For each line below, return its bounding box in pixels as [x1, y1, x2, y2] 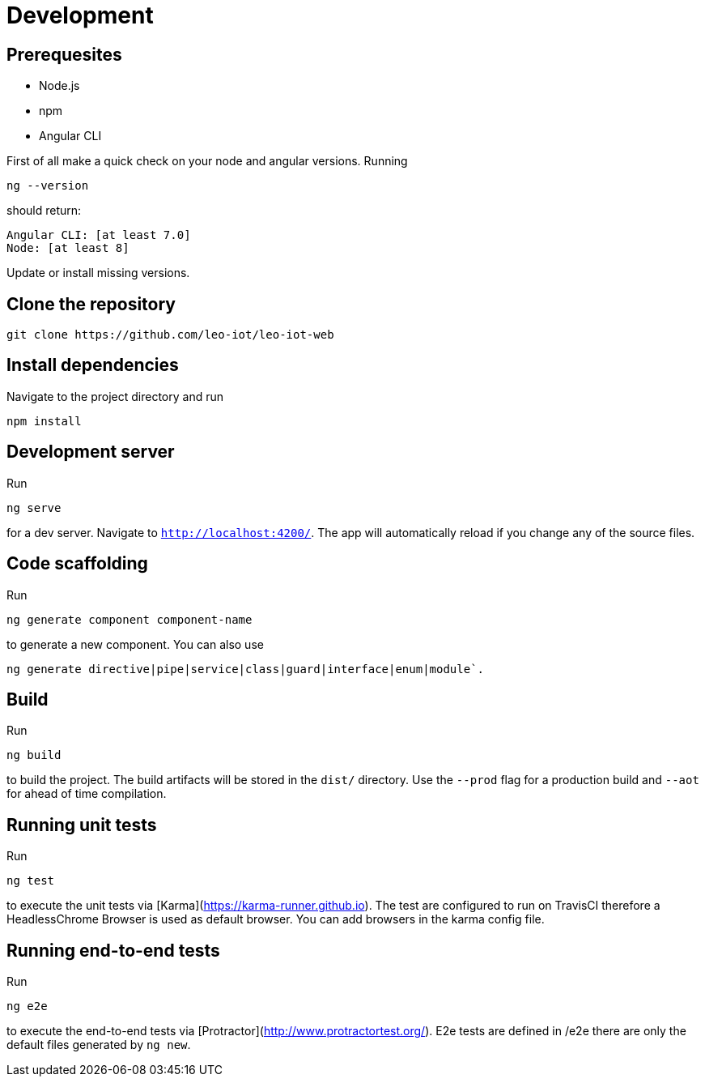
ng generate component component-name [6, 612, 253, 626]
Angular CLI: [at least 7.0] [6, 228, 191, 242]
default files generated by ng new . [6, 1038, 191, 1052]
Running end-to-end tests [6, 940, 220, 961]
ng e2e [6, 1000, 48, 1013]
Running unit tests [6, 814, 157, 835]
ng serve [6, 501, 62, 514]
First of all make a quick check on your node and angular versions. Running [6, 154, 408, 168]
